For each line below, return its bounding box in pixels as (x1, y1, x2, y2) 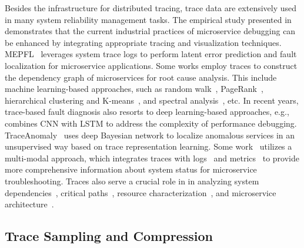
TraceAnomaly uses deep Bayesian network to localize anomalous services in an (5, 128, 295, 141)
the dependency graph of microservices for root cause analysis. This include (5, 71, 277, 83)
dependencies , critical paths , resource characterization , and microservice (5, 186, 276, 199)
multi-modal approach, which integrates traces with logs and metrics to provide (5, 151, 299, 164)
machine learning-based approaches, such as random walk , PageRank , (5, 82, 263, 95)
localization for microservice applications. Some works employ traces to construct (5, 59, 298, 71)
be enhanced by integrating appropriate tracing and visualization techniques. (5, 36, 282, 48)
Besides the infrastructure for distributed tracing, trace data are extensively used (5, 2, 297, 14)
